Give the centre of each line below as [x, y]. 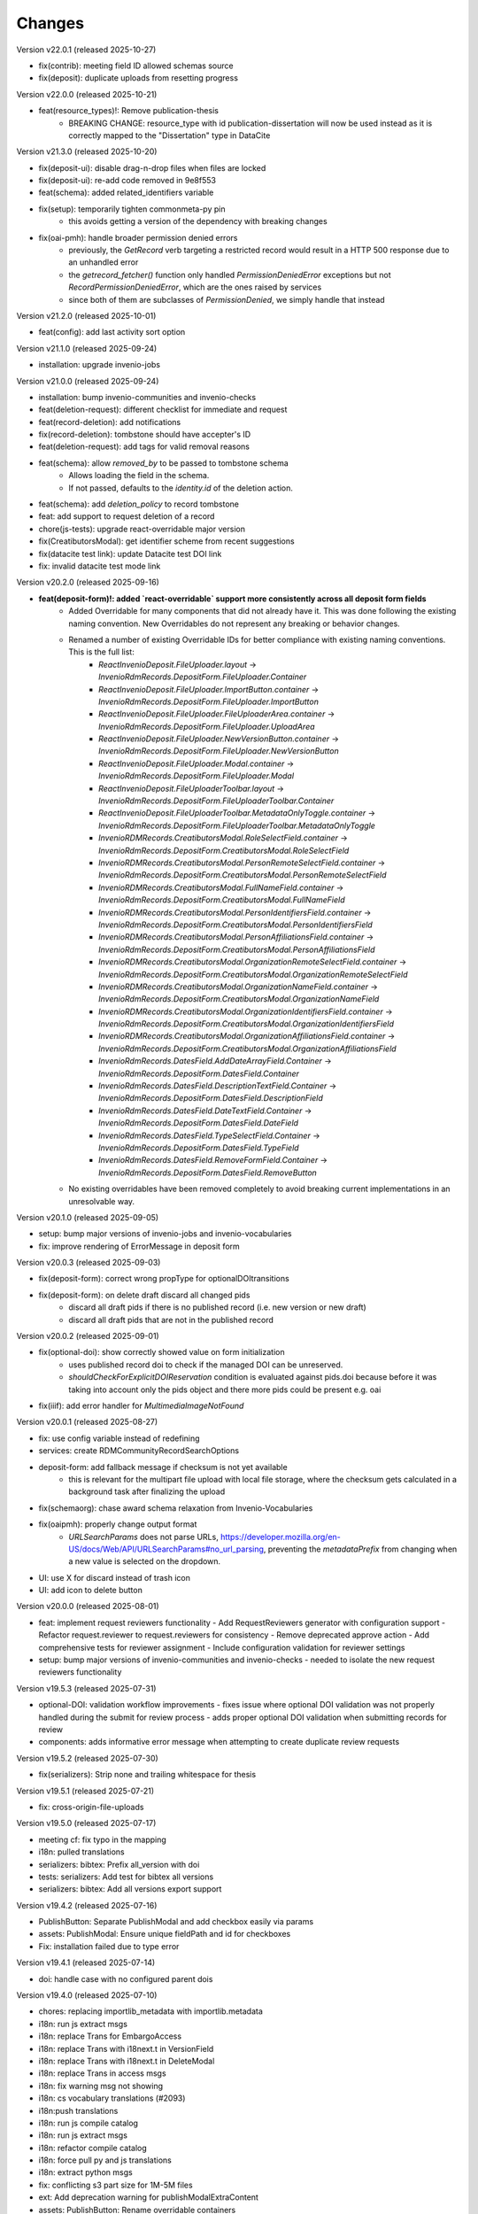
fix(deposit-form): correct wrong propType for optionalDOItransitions [164, 1279]
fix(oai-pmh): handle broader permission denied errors [138, 237]
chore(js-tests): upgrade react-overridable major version [142, 529]
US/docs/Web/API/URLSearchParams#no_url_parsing [166, 1549]
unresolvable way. [102, 1201]
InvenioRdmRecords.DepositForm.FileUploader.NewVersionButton [219, 751]
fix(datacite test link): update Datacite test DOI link [130, 553]
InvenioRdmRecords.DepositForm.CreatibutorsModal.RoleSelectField [224, 850]
